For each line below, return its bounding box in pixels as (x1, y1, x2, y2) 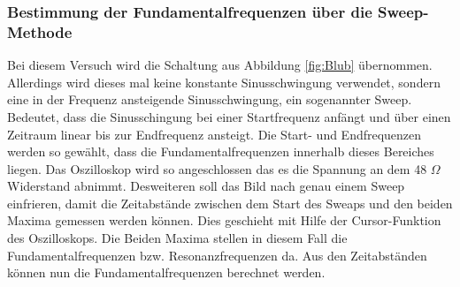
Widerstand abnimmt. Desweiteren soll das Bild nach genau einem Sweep (7, 177, 405, 195)
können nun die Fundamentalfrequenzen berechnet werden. (7, 263, 326, 282)
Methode (7, 20, 73, 42)
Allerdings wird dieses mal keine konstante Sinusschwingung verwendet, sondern (7, 72, 441, 91)
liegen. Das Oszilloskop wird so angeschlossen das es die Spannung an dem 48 (7, 159, 427, 177)
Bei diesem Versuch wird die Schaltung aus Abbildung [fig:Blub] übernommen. (7, 56, 433, 74)
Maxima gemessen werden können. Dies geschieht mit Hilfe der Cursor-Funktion (7, 211, 441, 230)
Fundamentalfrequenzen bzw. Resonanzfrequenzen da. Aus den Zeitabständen (7, 245, 427, 264)
